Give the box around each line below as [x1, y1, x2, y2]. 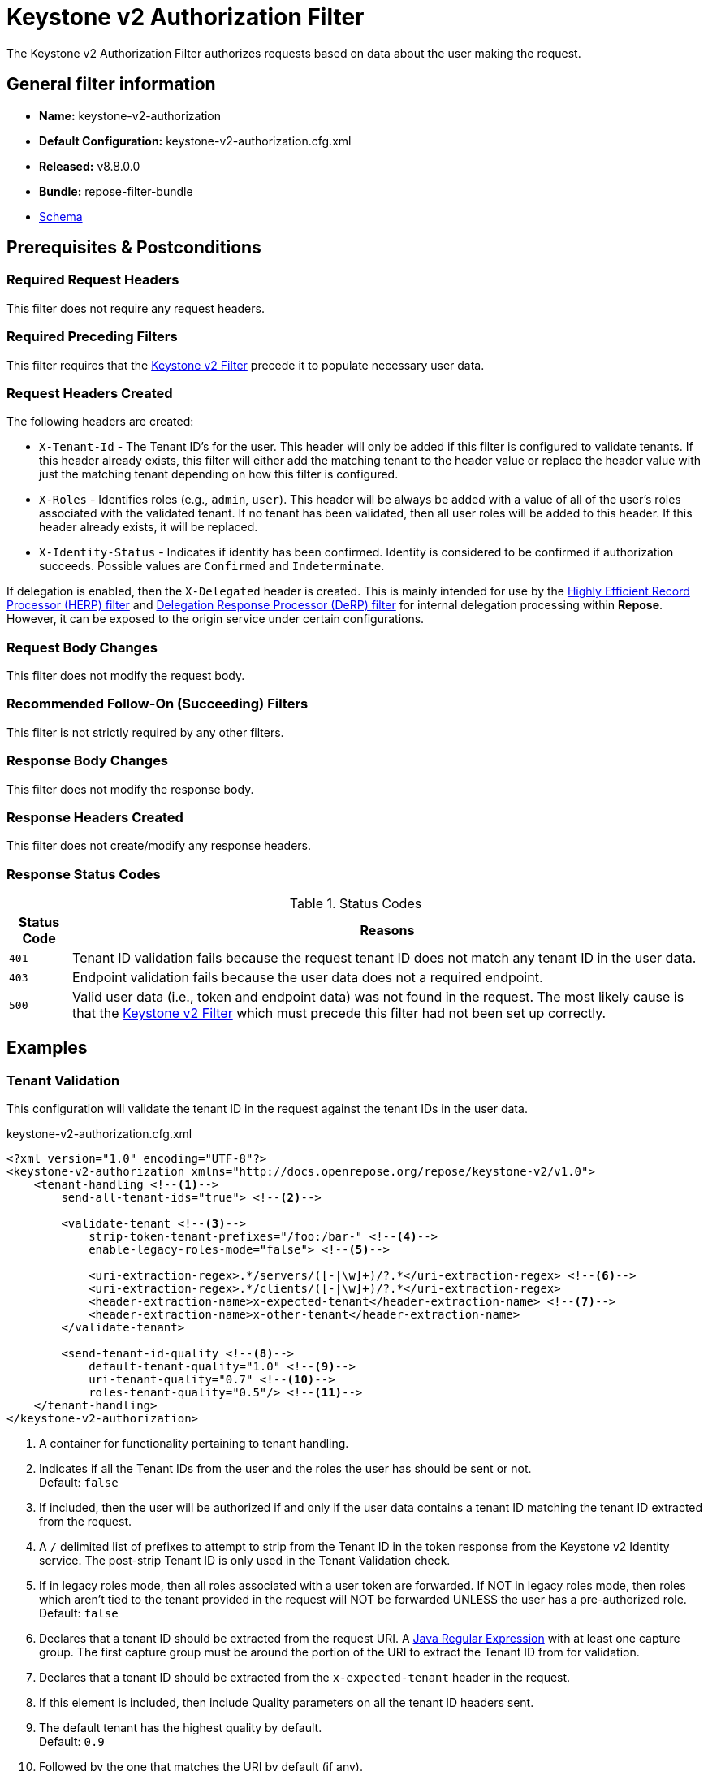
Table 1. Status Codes [289, 895, 422, 912]
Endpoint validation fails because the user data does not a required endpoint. [72, 969, 543, 986]
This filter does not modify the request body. [6, 669, 245, 683]
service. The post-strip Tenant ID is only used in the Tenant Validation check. [39, 1553, 451, 1568]
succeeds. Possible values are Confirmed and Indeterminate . [39, 559, 385, 574]
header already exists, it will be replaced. [39, 520, 258, 535]
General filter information [6, 74, 216, 95]
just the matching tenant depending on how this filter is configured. [39, 467, 399, 482]
